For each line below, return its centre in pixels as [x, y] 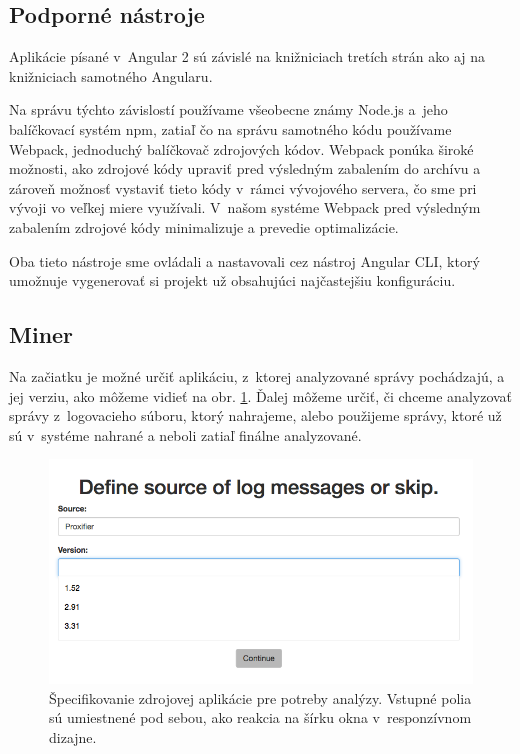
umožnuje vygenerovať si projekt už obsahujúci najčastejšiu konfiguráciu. [232, 280]
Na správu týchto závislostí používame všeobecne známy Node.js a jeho [228, 109]
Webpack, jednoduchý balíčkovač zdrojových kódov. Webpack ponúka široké [241, 148]
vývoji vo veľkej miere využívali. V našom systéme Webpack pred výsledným [245, 207]
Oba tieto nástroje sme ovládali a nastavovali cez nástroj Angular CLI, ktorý [244, 260]
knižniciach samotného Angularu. [111, 75]
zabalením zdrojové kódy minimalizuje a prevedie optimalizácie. [204, 226]
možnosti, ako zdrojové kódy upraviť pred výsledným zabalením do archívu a [245, 168]
